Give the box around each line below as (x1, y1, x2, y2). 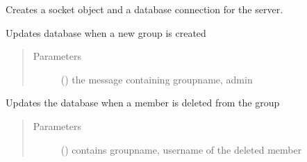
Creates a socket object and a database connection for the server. (6, 2, 283, 16)
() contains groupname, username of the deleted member (60, 142, 302, 156)
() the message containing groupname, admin (60, 72, 253, 86)
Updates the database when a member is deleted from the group (6, 95, 280, 110)
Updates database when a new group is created (6, 25, 206, 40)
